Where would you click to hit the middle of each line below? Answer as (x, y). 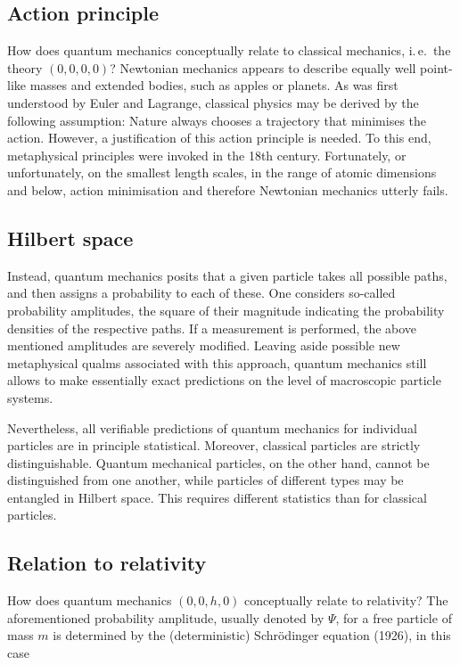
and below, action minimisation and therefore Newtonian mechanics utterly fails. (228, 189)
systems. (30, 397)
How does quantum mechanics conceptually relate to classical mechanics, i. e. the (229, 50)
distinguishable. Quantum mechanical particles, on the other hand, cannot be (218, 462)
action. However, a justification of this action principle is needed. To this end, (219, 138)
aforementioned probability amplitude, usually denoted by (166, 617)
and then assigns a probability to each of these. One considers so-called (201, 293)
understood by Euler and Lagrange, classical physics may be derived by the (213, 102)
